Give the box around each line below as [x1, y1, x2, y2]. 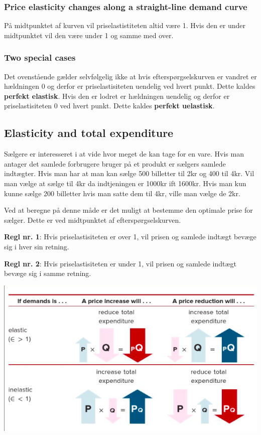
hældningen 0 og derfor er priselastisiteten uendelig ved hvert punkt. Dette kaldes [4, 81, 255, 91]
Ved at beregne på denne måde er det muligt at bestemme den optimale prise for [4, 205, 253, 215]
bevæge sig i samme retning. [4, 268, 91, 278]
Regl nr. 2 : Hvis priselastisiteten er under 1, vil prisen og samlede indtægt [4, 258, 237, 268]
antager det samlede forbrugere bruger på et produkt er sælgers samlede [4, 158, 226, 169]
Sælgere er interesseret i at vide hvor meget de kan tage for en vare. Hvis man [4, 149, 244, 159]
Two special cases [4, 51, 76, 64]
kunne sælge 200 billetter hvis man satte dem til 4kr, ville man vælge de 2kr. [4, 188, 240, 198]
